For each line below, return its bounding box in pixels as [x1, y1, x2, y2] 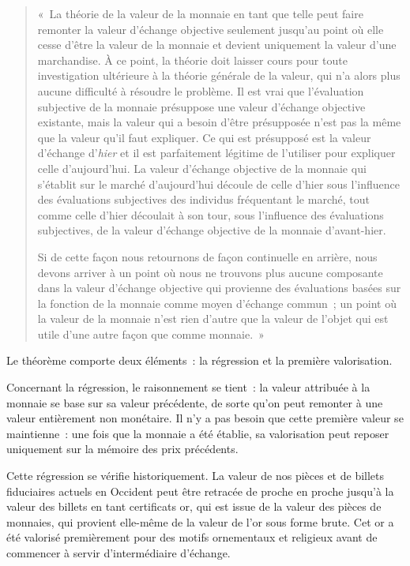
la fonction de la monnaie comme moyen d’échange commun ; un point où [37, 294, 397, 311]
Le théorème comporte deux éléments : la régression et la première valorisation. [6, 352, 393, 369]
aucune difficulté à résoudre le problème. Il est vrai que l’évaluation [37, 82, 364, 99]
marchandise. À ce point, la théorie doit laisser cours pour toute [37, 51, 348, 68]
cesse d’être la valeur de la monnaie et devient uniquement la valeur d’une [37, 36, 397, 53]
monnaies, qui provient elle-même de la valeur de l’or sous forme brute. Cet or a [6, 513, 394, 530]
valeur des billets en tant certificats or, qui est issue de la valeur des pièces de [6, 498, 382, 515]
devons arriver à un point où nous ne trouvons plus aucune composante [37, 264, 383, 280]
